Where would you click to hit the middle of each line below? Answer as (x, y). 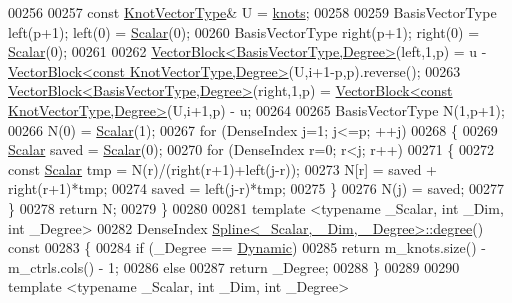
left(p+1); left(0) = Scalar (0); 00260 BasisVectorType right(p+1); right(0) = (244, 31)
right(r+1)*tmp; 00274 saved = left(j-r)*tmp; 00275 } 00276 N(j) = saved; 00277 (256, 188)
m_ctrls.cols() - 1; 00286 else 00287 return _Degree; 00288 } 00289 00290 (234, 266)
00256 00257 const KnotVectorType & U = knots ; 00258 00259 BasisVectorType (252, 12)
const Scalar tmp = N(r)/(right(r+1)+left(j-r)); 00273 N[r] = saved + (222, 168)
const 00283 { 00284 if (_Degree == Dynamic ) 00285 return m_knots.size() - (247, 247)
